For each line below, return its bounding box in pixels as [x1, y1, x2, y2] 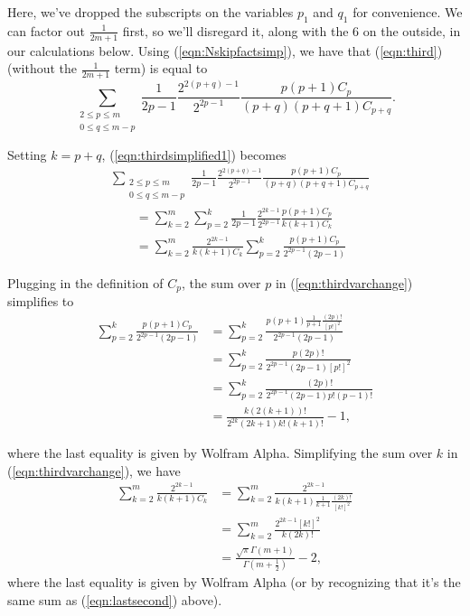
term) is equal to [114, 59, 208, 78]
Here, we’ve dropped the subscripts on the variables [7, 3, 294, 21]
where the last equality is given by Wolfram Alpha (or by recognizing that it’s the [7, 573, 461, 592]
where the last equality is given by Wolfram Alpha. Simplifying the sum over [7, 443, 433, 462]
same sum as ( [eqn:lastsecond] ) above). [7, 590, 222, 609]
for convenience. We [352, 3, 463, 21]
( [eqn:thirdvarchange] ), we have [7, 461, 181, 480]
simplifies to [7, 292, 74, 311]
